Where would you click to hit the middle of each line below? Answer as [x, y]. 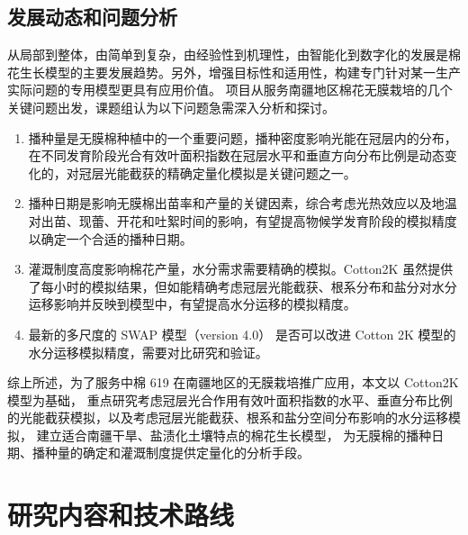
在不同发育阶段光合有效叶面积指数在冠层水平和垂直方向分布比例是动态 [236, 155]
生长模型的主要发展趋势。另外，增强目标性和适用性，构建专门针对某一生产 [240, 72]
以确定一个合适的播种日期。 [110, 238]
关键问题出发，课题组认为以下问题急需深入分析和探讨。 [171, 107]
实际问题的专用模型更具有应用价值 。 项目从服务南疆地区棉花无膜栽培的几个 [230, 90]
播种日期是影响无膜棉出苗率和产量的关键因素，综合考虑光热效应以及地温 [243, 203]
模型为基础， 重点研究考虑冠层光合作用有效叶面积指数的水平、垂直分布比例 [230, 399]
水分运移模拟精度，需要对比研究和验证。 [148, 352]
